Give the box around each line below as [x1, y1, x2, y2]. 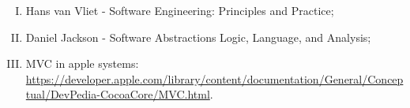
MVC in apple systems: [25, 55, 139, 72]
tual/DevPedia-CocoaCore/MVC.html [25, 86, 210, 102]
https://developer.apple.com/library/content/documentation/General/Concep [25, 70, 404, 87]
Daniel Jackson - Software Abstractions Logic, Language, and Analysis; [25, 28, 371, 45]
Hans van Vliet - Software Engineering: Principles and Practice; [25, 2, 334, 18]
